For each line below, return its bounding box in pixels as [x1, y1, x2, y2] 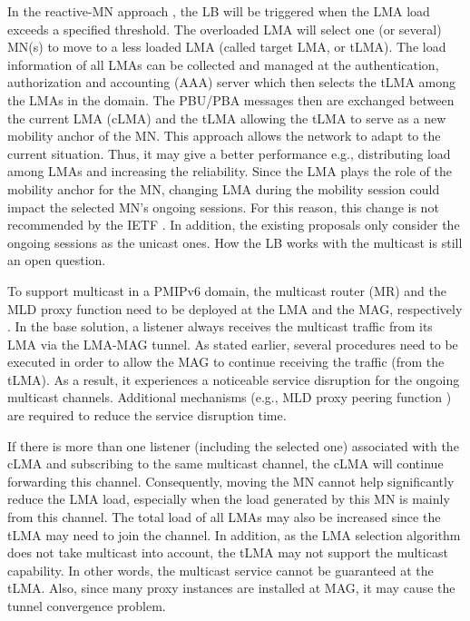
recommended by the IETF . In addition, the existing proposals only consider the [7, 215, 460, 234]
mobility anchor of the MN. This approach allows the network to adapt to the [7, 126, 441, 145]
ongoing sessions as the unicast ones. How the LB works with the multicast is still [7, 232, 463, 251]
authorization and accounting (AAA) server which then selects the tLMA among [7, 73, 456, 92]
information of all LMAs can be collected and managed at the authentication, [7, 54, 439, 74]
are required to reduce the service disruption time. [7, 406, 287, 425]
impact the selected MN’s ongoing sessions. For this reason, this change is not [7, 197, 439, 216]
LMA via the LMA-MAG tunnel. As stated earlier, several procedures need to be [7, 334, 458, 353]
